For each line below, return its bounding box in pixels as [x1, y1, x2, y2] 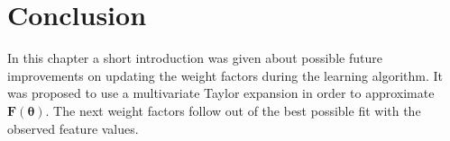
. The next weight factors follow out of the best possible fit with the [45, 101, 421, 119]
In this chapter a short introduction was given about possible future [7, 48, 382, 67]
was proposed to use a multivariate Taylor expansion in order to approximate [7, 84, 435, 102]
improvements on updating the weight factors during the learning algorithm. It [7, 66, 443, 84]
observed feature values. [7, 119, 139, 137]
